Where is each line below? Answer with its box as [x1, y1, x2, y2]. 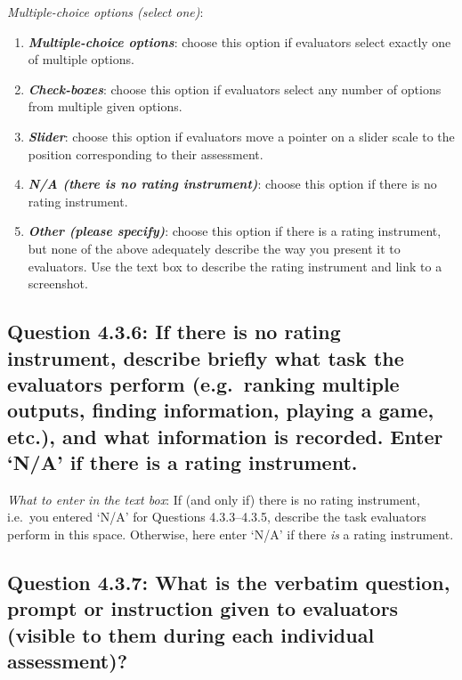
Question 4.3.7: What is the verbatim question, [7, 569, 450, 596]
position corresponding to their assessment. [28, 144, 263, 163]
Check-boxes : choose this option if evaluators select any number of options [28, 79, 442, 98]
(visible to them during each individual [7, 620, 375, 648]
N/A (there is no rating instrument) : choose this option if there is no [28, 174, 437, 193]
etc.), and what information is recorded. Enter [7, 422, 443, 449]
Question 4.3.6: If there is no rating [7, 318, 341, 345]
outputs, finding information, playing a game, [7, 396, 434, 424]
